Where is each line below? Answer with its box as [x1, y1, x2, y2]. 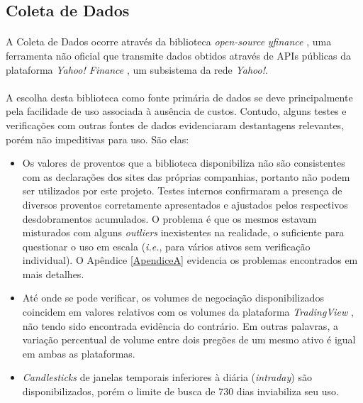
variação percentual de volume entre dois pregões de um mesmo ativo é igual [22, 332, 356, 347]
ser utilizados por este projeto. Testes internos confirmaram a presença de [22, 183, 342, 198]
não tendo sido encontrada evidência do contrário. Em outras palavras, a [22, 318, 338, 333]
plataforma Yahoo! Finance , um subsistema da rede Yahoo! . [6, 62, 268, 77]
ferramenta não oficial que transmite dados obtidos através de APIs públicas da [6, 48, 351, 62]
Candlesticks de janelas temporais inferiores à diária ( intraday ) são [22, 370, 312, 385]
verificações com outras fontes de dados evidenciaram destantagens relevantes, [6, 117, 345, 132]
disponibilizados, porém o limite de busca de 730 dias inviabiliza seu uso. [22, 384, 339, 399]
